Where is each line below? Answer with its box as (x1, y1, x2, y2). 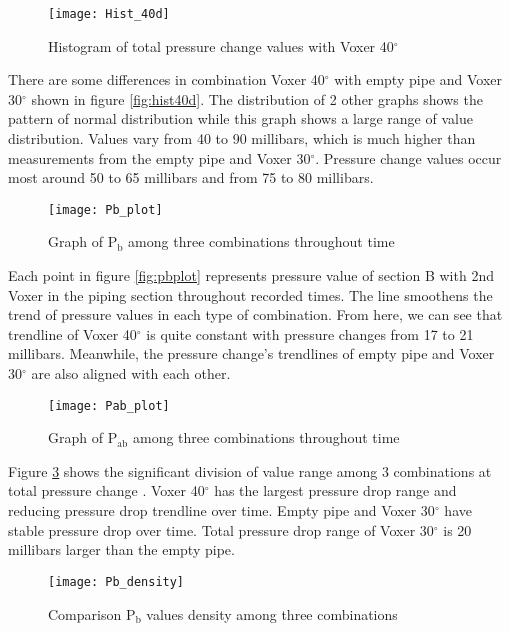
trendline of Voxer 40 (8, 323, 137, 344)
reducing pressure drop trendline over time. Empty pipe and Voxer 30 (8, 500, 435, 521)
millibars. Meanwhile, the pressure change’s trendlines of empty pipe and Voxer (8, 343, 495, 364)
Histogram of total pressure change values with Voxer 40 (48, 35, 394, 56)
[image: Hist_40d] (48, 7, 170, 21)
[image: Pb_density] (48, 574, 185, 589)
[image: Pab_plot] (48, 398, 170, 413)
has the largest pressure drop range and (214, 480, 457, 501)
